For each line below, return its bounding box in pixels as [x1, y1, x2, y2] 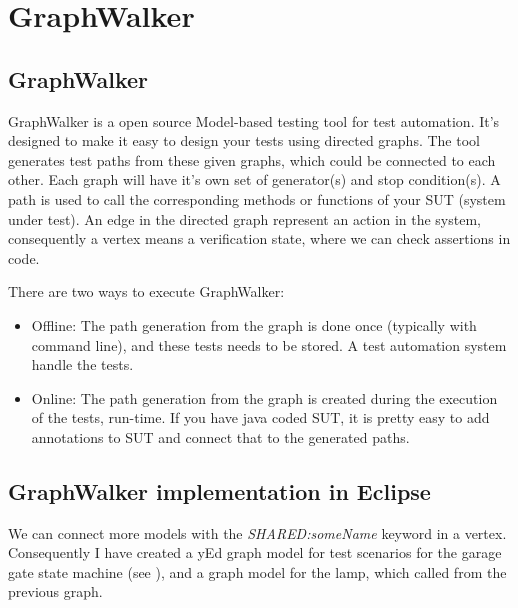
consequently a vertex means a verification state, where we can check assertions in [8, 228, 511, 249]
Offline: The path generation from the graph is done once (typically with [31, 314, 477, 335]
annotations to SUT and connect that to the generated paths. [31, 426, 410, 447]
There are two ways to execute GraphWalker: [8, 281, 285, 302]
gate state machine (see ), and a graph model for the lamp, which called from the [8, 561, 507, 582]
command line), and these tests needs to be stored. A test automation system [31, 334, 507, 355]
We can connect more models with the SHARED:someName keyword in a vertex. [8, 522, 507, 543]
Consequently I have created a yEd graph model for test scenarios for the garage [8, 542, 502, 563]
